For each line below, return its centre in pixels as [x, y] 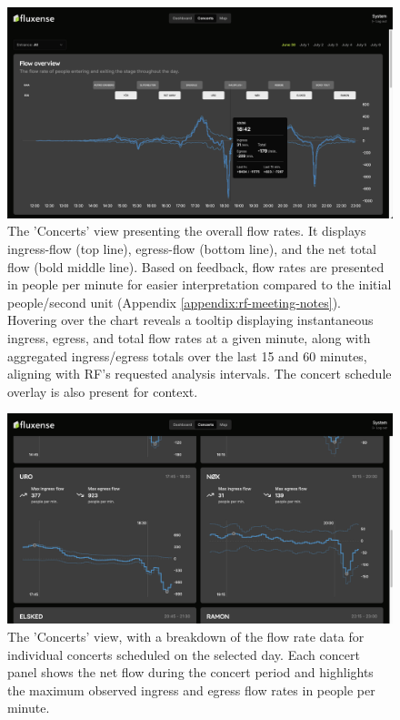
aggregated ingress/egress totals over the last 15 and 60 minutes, [187, 355]
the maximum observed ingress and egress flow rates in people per [191, 690]
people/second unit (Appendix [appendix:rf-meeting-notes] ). [174, 302]
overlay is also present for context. [103, 391]
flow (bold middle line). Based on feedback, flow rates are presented [196, 266]
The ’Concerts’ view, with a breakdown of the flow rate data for [186, 637]
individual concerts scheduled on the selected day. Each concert [184, 654]
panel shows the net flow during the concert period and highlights [190, 672]
